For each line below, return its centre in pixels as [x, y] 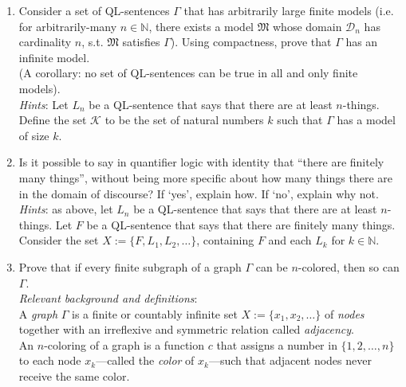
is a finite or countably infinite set [155, 313]
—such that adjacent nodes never [290, 360]
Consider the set [59, 240]
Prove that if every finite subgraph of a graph [130, 266]
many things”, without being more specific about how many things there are [205, 177]
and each [290, 240]
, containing [225, 240]
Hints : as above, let [66, 209]
